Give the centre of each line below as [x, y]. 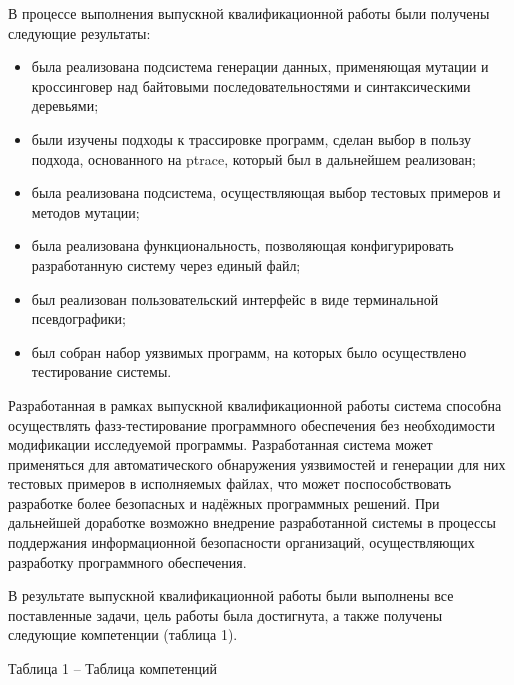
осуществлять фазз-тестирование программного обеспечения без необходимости [251, 424]
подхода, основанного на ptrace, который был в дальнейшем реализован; [253, 158]
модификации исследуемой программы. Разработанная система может [220, 444]
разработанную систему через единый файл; [166, 264]
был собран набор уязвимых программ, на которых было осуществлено [249, 351]
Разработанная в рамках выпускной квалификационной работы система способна [255, 404]
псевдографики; [78, 318]
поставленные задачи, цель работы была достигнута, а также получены [225, 614]
